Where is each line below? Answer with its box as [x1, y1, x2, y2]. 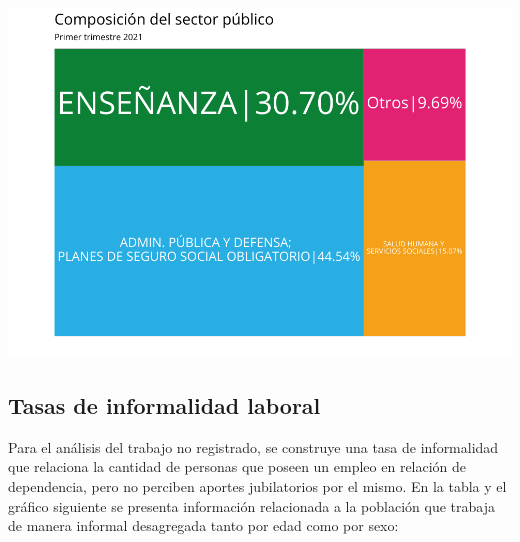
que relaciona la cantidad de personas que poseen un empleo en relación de [8, 456, 467, 477]
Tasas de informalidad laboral [8, 389, 321, 420]
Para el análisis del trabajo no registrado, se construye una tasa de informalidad [8, 436, 499, 457]
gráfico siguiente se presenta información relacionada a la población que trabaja [8, 495, 495, 516]
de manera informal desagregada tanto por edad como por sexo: [8, 515, 399, 536]
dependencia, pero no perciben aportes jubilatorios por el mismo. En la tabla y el [8, 475, 507, 496]
